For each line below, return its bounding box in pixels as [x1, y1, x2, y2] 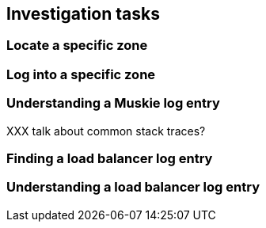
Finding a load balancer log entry [6, 150, 213, 166]
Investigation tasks [6, 4, 160, 24]
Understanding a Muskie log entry [6, 95, 220, 112]
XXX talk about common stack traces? [6, 123, 206, 138]
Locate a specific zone [6, 37, 148, 54]
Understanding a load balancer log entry [6, 179, 260, 196]
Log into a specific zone [6, 66, 156, 82]
